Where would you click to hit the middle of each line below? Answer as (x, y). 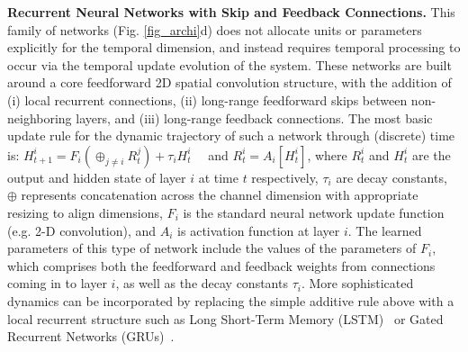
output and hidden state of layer (97, 177)
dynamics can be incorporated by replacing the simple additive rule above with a (231, 300)
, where (327, 154)
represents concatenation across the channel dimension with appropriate (220, 195)
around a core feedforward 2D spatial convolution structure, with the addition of (229, 82)
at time (218, 177)
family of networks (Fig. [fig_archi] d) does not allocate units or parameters (215, 29)
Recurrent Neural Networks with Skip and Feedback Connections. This (231, 12)
